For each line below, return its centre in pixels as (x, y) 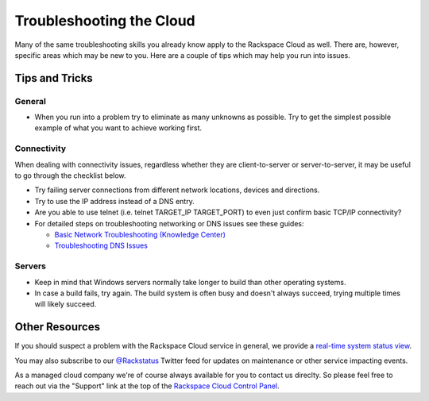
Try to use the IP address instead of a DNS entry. (114, 201)
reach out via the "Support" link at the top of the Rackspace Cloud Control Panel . (147, 386)
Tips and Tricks (54, 78)
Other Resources (58, 327)
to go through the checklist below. (70, 175)
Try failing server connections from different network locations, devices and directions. (177, 190)
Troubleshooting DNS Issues (101, 245)
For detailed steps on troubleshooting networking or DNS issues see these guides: (170, 223)
